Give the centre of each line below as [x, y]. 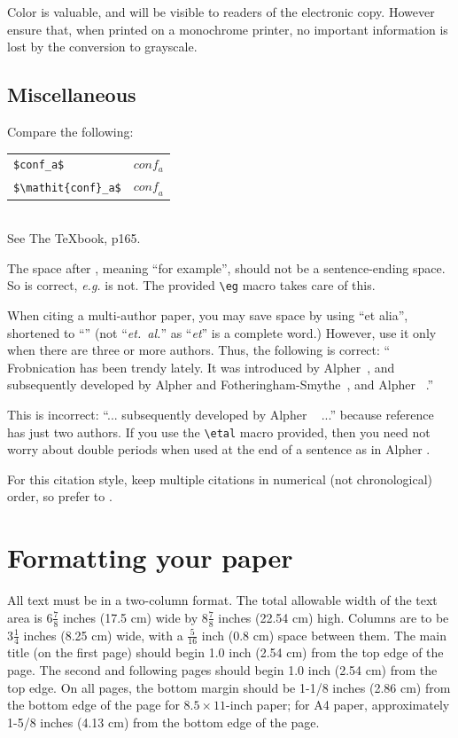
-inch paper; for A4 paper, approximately [338, 705]
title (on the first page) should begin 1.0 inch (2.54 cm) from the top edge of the [225, 652]
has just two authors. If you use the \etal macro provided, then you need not [219, 432]
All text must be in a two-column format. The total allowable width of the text [222, 600]
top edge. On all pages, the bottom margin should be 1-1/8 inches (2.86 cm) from [229, 687]
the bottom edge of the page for [93, 705]
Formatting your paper [150, 557]
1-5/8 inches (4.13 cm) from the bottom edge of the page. [163, 722]
